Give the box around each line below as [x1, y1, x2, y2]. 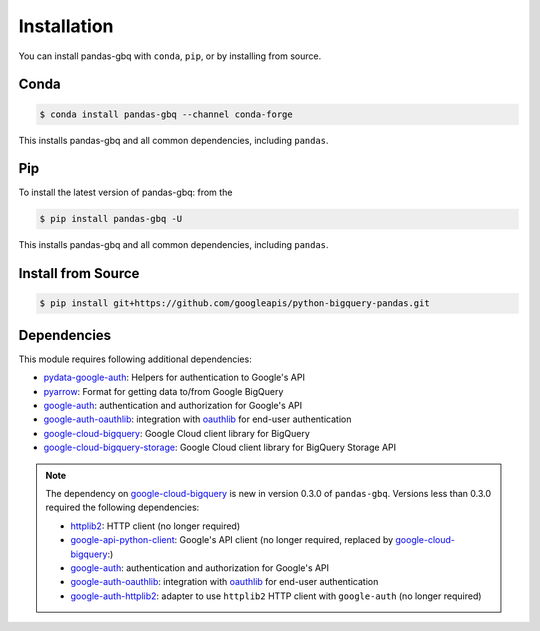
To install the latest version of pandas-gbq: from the [18, 186, 233, 199]
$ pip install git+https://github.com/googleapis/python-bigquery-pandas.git [39, 298, 430, 309]
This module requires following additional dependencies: [18, 353, 252, 365]
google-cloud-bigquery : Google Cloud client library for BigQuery [43, 427, 310, 439]
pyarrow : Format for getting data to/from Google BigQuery [43, 385, 284, 397]
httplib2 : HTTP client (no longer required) [70, 520, 241, 532]
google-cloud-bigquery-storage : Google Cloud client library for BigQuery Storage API [43, 441, 397, 454]
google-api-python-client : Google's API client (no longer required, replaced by [70, 534, 394, 546]
